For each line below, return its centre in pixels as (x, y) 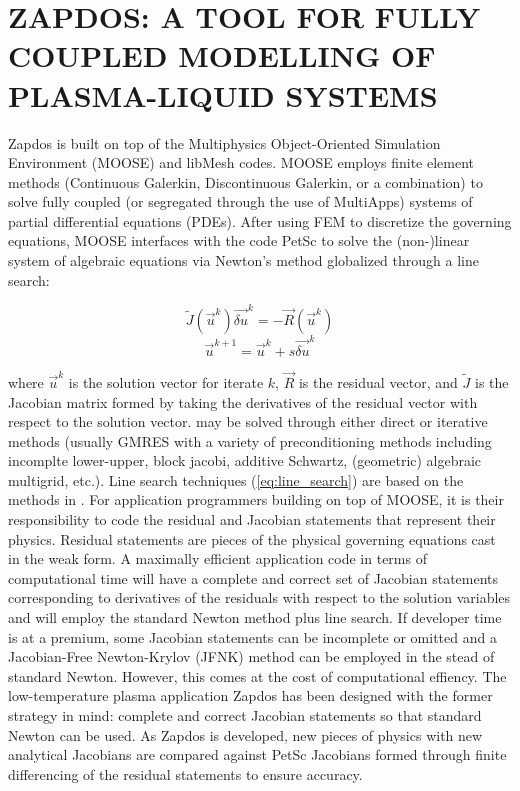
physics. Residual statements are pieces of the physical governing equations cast (252, 538)
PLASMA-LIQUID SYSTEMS (223, 94)
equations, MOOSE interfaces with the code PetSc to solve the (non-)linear (239, 240)
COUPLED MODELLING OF (222, 55)
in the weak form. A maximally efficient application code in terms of (217, 558)
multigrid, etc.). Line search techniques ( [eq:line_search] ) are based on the (236, 479)
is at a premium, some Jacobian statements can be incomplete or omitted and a (252, 636)
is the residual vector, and (378, 381)
